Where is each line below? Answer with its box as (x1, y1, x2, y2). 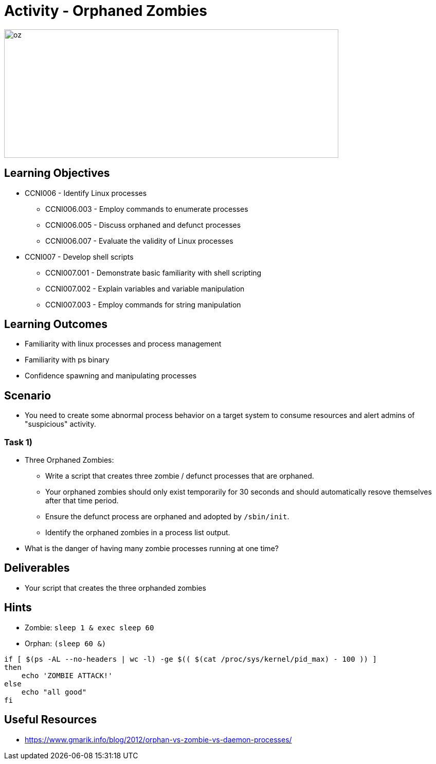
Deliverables (4, 561, 70, 575)
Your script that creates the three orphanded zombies (25, 583, 206, 592)
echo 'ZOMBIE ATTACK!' (21, 671, 113, 680)
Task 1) (4, 436, 32, 447)
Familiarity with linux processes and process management (25, 339, 222, 349)
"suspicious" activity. (25, 420, 96, 429)
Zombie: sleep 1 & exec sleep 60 (25, 623, 154, 632)
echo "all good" (21, 687, 87, 696)
